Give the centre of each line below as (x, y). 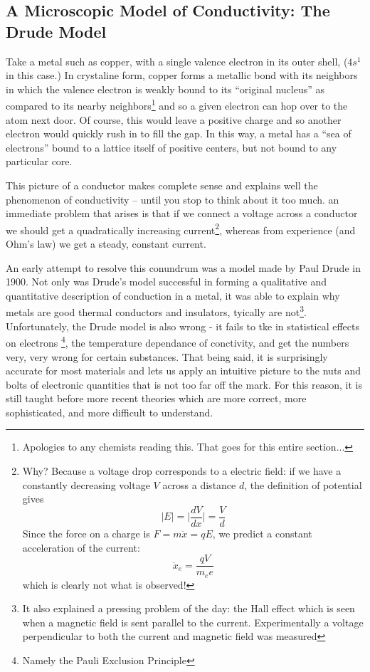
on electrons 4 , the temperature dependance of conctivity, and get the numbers (178, 341)
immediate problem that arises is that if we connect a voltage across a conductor (182, 213)
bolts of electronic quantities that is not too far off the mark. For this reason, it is (184, 384)
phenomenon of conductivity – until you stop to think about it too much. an (173, 199)
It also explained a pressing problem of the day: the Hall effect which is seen (189, 608)
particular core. (39, 161)
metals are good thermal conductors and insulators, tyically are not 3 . (156, 311)
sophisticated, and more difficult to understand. (110, 412)
